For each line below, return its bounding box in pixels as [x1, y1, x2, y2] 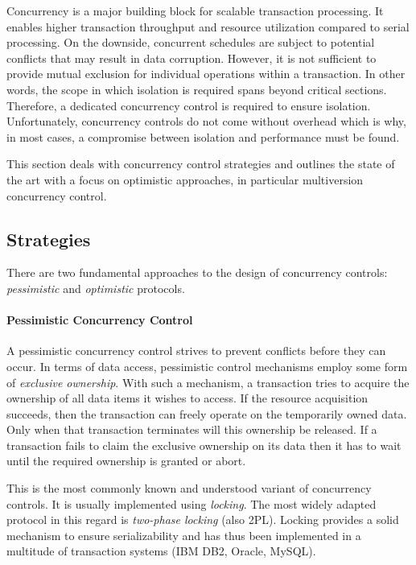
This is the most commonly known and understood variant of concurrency [6, 480, 372, 497]
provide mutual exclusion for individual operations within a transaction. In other [6, 65, 406, 82]
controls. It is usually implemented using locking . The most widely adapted [6, 495, 377, 512]
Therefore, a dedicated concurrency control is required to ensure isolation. [6, 97, 371, 113]
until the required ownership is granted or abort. [6, 452, 246, 469]
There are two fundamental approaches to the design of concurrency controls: [6, 264, 388, 281]
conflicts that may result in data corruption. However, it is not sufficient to [6, 49, 377, 66]
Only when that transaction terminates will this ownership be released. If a [6, 421, 377, 438]
